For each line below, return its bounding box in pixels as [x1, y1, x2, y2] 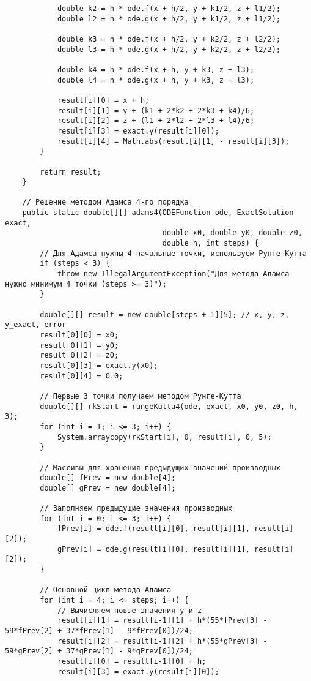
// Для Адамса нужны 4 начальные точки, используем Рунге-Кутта [40, 249, 307, 258]
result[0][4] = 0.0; [40, 371, 123, 380]
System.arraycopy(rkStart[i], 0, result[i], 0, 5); [57, 432, 272, 442]
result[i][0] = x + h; [57, 96, 150, 105]
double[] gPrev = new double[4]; [40, 483, 176, 492]
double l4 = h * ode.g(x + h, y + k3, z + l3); [57, 75, 255, 85]
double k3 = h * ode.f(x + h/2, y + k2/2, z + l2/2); [57, 34, 281, 43]
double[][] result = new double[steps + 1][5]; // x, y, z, [40, 310, 290, 319]
